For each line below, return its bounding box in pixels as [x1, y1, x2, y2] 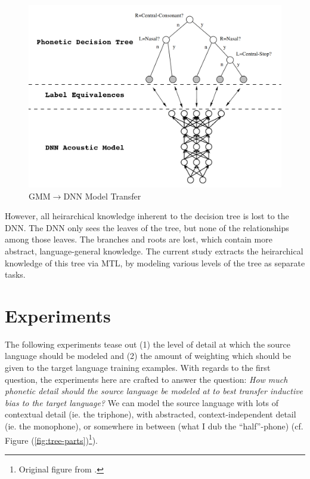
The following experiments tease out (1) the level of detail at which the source [5, 337, 290, 350]
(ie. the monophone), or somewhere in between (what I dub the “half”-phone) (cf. [5, 420, 303, 432]
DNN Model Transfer [63, 189, 141, 202]
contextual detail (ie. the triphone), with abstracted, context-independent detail [5, 408, 296, 420]
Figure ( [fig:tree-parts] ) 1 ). [5, 432, 98, 446]
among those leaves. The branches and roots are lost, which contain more [5, 233, 272, 245]
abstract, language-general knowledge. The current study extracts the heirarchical [5, 244, 303, 257]
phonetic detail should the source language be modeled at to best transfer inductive [5, 385, 303, 397]
